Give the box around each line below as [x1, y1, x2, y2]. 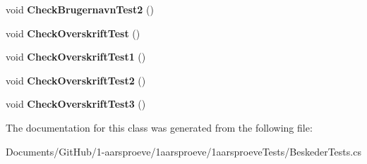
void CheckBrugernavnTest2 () [6, 2, 154, 16]
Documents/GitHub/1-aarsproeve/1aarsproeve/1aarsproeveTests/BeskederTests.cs [6, 144, 361, 158]
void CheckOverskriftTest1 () [6, 49, 146, 64]
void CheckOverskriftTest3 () [6, 96, 146, 111]
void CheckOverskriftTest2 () [6, 72, 146, 87]
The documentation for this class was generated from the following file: [6, 120, 313, 134]
